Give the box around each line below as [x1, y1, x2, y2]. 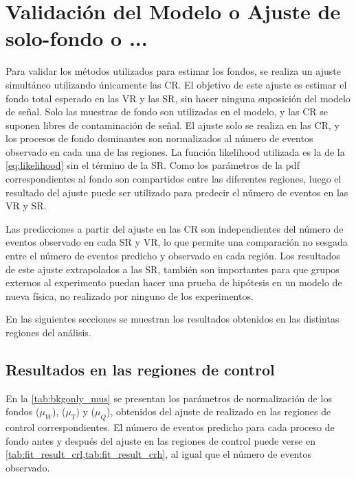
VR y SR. [5, 198, 47, 213]
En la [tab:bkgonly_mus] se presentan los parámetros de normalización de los [5, 391, 332, 405]
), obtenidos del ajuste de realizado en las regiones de [106, 404, 331, 419]
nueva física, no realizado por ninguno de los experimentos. [5, 288, 254, 303]
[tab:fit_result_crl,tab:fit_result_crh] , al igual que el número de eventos [5, 447, 311, 461]
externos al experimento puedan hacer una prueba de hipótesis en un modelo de [5, 275, 342, 290]
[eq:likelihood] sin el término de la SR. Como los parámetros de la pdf [5, 158, 300, 172]
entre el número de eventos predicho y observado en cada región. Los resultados [5, 248, 340, 263]
